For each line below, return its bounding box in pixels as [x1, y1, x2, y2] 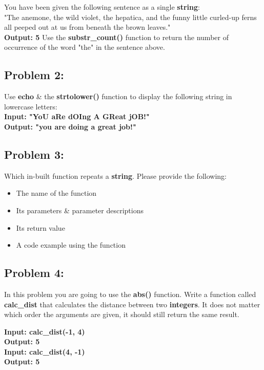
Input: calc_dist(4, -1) [4, 346, 85, 357]
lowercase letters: [4, 101, 57, 112]
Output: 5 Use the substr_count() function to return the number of [4, 31, 229, 42]
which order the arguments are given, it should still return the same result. [4, 309, 239, 320]
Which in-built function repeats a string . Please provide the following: [4, 170, 227, 181]
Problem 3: [4, 146, 64, 162]
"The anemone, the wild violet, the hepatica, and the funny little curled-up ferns [4, 11, 257, 22]
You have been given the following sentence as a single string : [4, 2, 200, 12]
